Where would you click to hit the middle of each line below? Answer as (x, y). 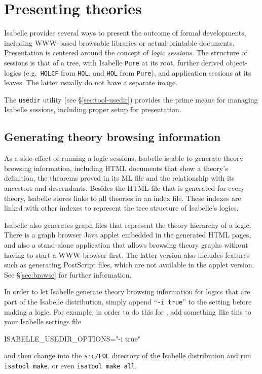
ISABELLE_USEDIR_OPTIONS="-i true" (72, 338)
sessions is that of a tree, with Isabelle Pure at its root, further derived (114, 62)
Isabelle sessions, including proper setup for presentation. (93, 109)
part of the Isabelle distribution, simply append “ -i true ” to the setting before (128, 301)
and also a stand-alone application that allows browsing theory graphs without (126, 245)
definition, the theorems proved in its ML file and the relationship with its (119, 178)
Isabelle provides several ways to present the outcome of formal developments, (125, 33)
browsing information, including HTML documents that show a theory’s (116, 168)
